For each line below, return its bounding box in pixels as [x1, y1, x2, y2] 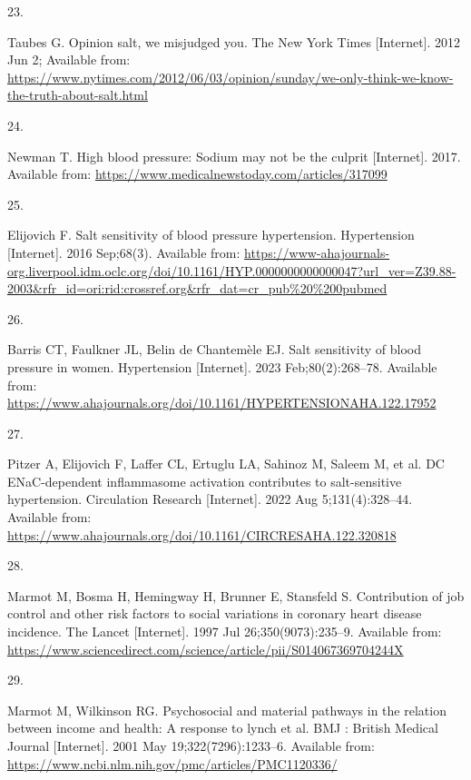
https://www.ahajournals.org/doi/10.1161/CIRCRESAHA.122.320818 [7, 525, 397, 544]
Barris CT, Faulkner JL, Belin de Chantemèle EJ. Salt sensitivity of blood [7, 340, 421, 359]
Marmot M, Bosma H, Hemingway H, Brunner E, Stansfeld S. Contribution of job [7, 586, 465, 605]
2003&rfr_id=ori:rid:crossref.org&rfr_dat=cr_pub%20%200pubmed [7, 279, 388, 298]
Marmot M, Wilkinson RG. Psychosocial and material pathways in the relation [7, 700, 446, 719]
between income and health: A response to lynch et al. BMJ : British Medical [7, 718, 438, 737]
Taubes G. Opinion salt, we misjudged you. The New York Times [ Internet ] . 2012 [7, 32, 461, 51]
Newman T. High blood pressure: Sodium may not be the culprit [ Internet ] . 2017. [7, 146, 461, 165]
